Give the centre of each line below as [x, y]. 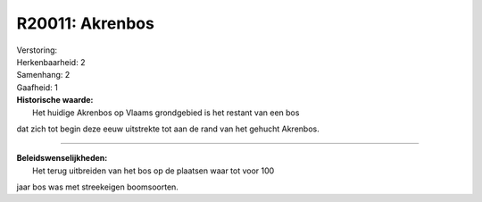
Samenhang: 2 [43, 75]
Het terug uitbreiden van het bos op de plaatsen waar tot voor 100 [154, 171]
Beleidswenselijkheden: [62, 158]
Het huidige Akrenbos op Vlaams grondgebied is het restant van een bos [166, 113]
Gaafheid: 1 [37, 87]
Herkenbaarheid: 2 [51, 62]
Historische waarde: [55, 100]
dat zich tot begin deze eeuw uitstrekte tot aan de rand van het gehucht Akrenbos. [168, 129]
